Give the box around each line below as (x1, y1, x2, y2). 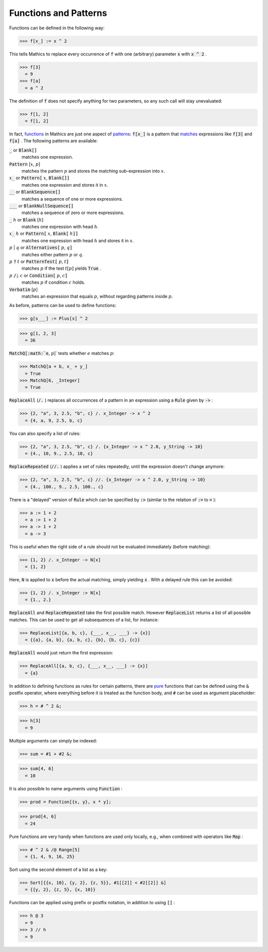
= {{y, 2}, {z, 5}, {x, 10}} (25, 887, 96, 893)
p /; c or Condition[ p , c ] (9, 272, 68, 278)
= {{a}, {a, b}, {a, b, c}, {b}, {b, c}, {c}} (25, 637, 140, 643)
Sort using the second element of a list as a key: (9, 866, 108, 873)
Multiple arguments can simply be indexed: (9, 738, 97, 743)
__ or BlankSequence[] (9, 189, 61, 195)
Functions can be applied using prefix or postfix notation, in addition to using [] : (9, 900, 175, 906)
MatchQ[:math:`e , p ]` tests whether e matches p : (9, 350, 115, 356)
